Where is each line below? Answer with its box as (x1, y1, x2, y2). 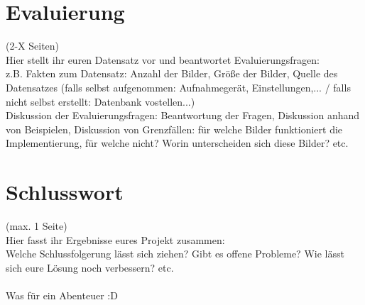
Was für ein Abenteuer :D (6, 287, 118, 302)
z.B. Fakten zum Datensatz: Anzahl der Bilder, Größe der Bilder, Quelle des (6, 66, 338, 81)
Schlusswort (6, 177, 124, 206)
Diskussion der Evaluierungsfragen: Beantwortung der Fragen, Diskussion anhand (6, 108, 360, 123)
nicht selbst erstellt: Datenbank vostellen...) (6, 94, 195, 109)
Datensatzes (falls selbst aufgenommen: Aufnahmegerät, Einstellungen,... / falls (6, 79, 351, 94)
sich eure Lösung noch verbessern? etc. (6, 260, 174, 274)
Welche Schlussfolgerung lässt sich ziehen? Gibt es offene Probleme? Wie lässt (6, 246, 344, 261)
